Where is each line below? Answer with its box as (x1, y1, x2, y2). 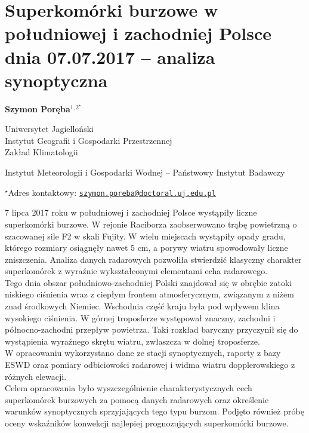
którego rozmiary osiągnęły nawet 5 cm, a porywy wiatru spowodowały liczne (5, 241, 288, 254)
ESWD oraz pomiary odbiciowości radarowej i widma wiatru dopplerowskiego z (5, 358, 295, 371)
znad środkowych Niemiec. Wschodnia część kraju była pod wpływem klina (5, 300, 280, 312)
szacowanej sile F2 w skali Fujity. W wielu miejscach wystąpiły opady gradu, (5, 229, 286, 242)
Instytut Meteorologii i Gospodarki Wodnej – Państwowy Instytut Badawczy (5, 166, 285, 179)
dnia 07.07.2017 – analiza (5, 44, 215, 69)
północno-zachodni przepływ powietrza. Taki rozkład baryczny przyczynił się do (5, 323, 298, 336)
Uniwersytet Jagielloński (5, 122, 94, 135)
